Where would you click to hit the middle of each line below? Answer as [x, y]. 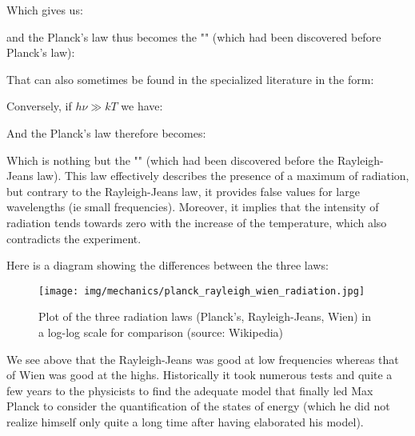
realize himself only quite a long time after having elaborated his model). [185, 421]
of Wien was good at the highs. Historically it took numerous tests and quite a [200, 375]
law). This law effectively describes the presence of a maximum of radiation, [223, 176]
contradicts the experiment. [74, 238]
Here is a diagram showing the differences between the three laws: [168, 265]
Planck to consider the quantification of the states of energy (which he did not [198, 406]
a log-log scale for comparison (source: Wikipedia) [161, 332]
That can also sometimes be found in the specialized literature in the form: [190, 79]
